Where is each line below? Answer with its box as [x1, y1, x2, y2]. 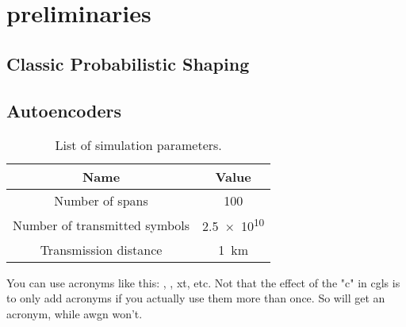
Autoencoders [6, 98, 122, 122]
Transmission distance [40, 240, 163, 259]
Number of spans [54, 191, 148, 210]
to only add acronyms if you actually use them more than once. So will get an [6, 290, 385, 306]
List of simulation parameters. [55, 136, 222, 155]
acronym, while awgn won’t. [6, 305, 143, 321]
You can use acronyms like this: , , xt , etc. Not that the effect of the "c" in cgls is [6, 274, 400, 290]
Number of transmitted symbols [13, 216, 190, 235]
